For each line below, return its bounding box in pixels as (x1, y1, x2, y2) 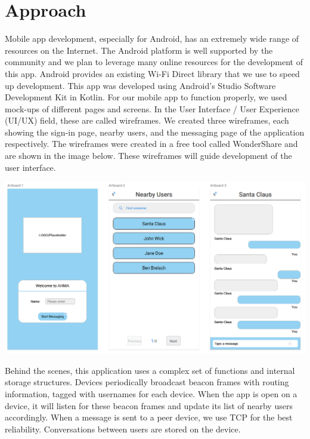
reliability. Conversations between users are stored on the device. (5, 422, 241, 435)
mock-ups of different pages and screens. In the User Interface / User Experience (5, 102, 299, 115)
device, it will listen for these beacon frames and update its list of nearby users (5, 399, 293, 412)
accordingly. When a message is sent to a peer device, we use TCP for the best (5, 411, 293, 423)
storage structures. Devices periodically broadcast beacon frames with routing (5, 376, 289, 388)
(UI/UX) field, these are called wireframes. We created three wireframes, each (5, 114, 289, 127)
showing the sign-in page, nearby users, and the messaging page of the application (5, 125, 305, 138)
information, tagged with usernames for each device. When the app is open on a (5, 387, 297, 400)
